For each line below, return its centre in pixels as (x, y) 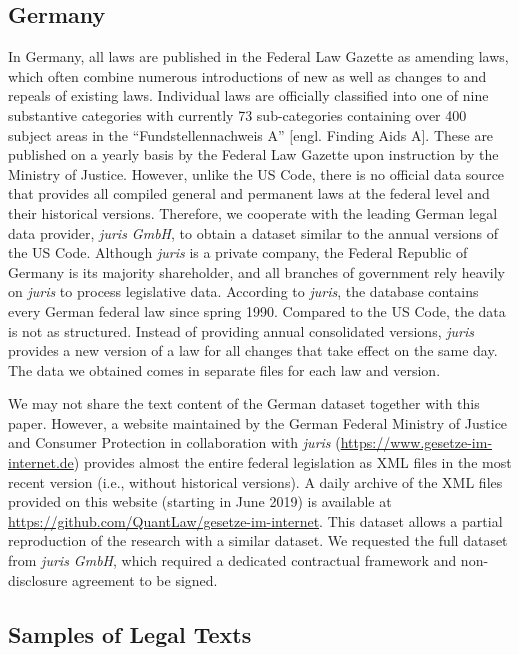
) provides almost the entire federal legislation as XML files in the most (292, 462)
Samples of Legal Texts (130, 633)
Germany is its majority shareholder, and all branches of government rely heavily (256, 271)
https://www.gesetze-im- (416, 442)
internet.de (41, 462)
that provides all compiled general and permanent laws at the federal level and (249, 193)
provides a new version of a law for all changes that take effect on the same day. (253, 350)
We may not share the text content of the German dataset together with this (244, 403)
